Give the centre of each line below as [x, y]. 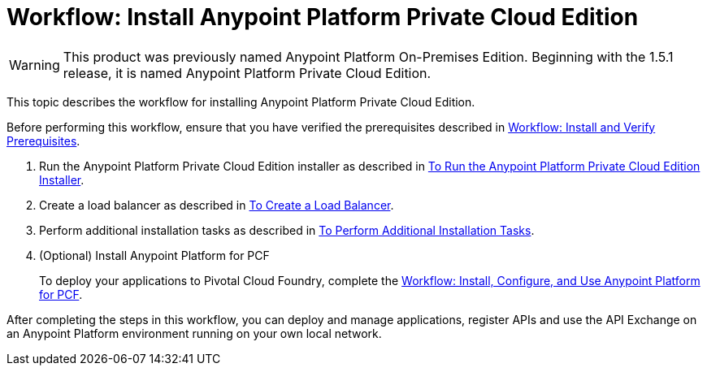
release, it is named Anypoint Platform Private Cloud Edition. [247, 73]
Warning [35, 65]
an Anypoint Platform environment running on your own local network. [194, 333]
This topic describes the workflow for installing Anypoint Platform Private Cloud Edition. [241, 102]
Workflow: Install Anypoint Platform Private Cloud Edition [323, 17]
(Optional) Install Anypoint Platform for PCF [154, 255]
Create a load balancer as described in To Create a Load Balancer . [217, 205]
